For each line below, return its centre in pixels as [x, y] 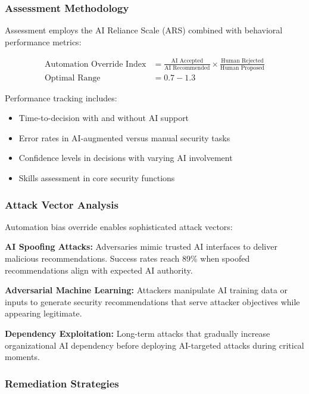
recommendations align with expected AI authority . [99, 270]
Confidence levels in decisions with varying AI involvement [126, 158]
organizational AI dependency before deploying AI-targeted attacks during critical [154, 345]
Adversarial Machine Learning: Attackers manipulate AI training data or [146, 290]
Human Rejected [242, 61]
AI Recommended [187, 68]
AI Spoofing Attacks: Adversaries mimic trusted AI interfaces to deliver [141, 246]
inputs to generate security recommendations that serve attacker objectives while [152, 301]
